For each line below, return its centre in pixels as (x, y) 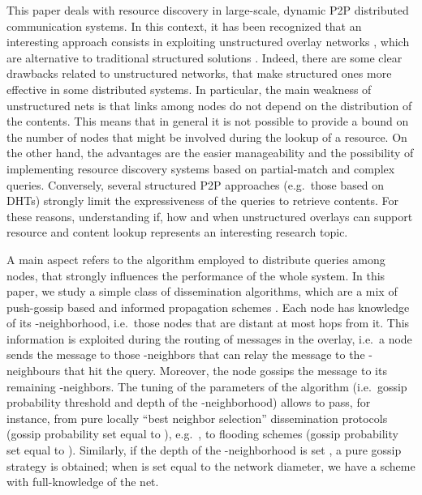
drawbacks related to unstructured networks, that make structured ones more (199, 73)
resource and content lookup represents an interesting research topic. (177, 232)
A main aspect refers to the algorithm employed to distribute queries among (196, 259)
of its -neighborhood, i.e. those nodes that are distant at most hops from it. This (208, 323)
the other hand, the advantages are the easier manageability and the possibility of (210, 153)
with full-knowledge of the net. (83, 482)
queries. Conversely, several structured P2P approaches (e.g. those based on (196, 184)
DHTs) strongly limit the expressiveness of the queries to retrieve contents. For (203, 201)
